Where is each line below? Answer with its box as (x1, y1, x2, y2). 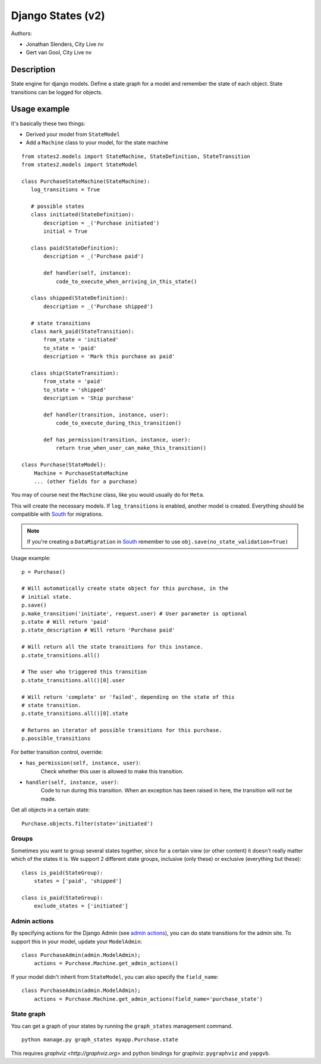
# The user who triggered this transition (21, 668, 147, 676)
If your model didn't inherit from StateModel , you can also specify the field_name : (11, 973, 219, 980)
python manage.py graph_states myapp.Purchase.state (21, 1037, 178, 1043)
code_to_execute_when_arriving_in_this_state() (55, 278, 197, 285)
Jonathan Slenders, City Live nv (26, 41, 104, 48)
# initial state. (21, 593, 72, 600)
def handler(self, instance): (43, 270, 132, 276)
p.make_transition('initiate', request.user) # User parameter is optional (21, 610, 247, 617)
